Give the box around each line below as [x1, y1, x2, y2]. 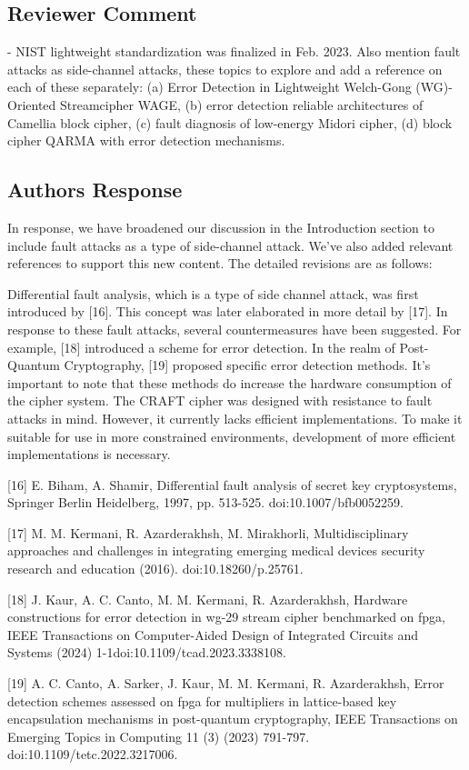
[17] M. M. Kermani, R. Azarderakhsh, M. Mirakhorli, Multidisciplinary [7, 523, 409, 542]
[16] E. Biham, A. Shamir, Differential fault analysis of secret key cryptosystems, [7, 475, 457, 494]
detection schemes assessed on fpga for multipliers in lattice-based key [7, 691, 397, 710]
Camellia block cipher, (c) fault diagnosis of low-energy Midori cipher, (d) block [7, 113, 453, 132]
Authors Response [7, 175, 183, 204]
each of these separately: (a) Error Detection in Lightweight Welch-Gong [7, 77, 412, 96]
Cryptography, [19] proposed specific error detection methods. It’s [64, 355, 431, 375]
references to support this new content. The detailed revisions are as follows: [7, 254, 433, 273]
